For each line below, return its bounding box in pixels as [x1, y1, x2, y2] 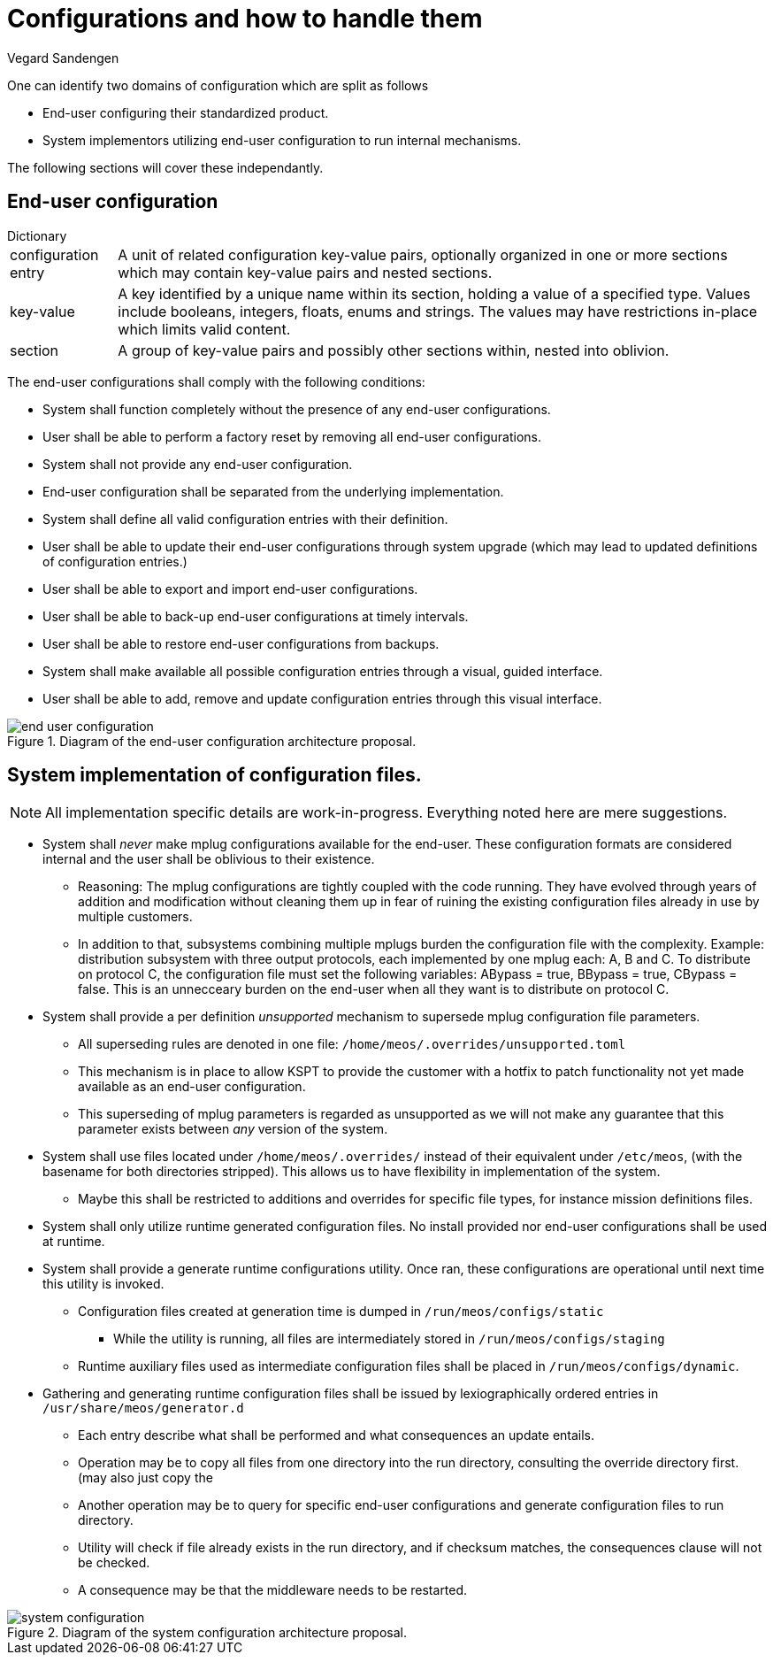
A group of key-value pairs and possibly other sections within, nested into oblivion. [118, 341, 670, 359]
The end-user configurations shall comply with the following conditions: [7, 373, 425, 389]
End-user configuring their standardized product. [42, 104, 329, 120]
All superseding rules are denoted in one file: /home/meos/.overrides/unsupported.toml [78, 1036, 626, 1052]
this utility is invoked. [42, 1276, 165, 1292]
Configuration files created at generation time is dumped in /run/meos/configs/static [78, 1304, 604, 1320]
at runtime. [42, 1234, 105, 1250]
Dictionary [7, 227, 67, 243]
